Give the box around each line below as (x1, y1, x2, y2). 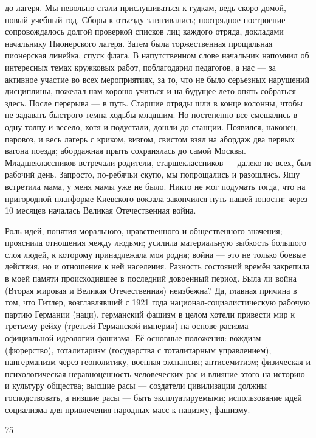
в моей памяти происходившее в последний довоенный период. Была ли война (5, 272, 297, 285)
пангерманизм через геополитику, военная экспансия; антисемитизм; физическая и (5, 355, 311, 368)
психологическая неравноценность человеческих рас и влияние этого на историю (5, 367, 305, 380)
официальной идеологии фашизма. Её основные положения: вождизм (5, 332, 261, 344)
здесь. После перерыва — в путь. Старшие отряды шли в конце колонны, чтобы (5, 96, 303, 109)
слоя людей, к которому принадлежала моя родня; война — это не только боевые (5, 248, 306, 260)
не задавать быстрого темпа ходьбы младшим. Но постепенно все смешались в (5, 108, 298, 121)
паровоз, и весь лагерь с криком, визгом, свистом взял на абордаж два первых (5, 132, 295, 145)
